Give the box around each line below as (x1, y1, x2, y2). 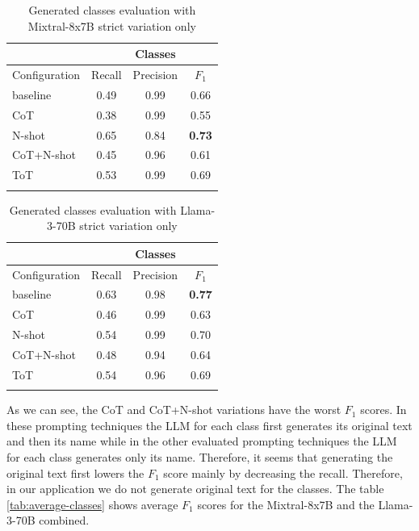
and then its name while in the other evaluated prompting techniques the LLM (6, 433, 397, 449)
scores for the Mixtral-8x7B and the (197, 495, 375, 512)
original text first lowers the (6, 464, 145, 481)
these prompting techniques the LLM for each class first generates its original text (6, 416, 413, 433)
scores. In (360, 401, 407, 418)
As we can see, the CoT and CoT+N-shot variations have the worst (6, 401, 341, 418)
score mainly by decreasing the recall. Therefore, (163, 464, 403, 481)
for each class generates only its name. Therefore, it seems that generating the (6, 448, 393, 465)
